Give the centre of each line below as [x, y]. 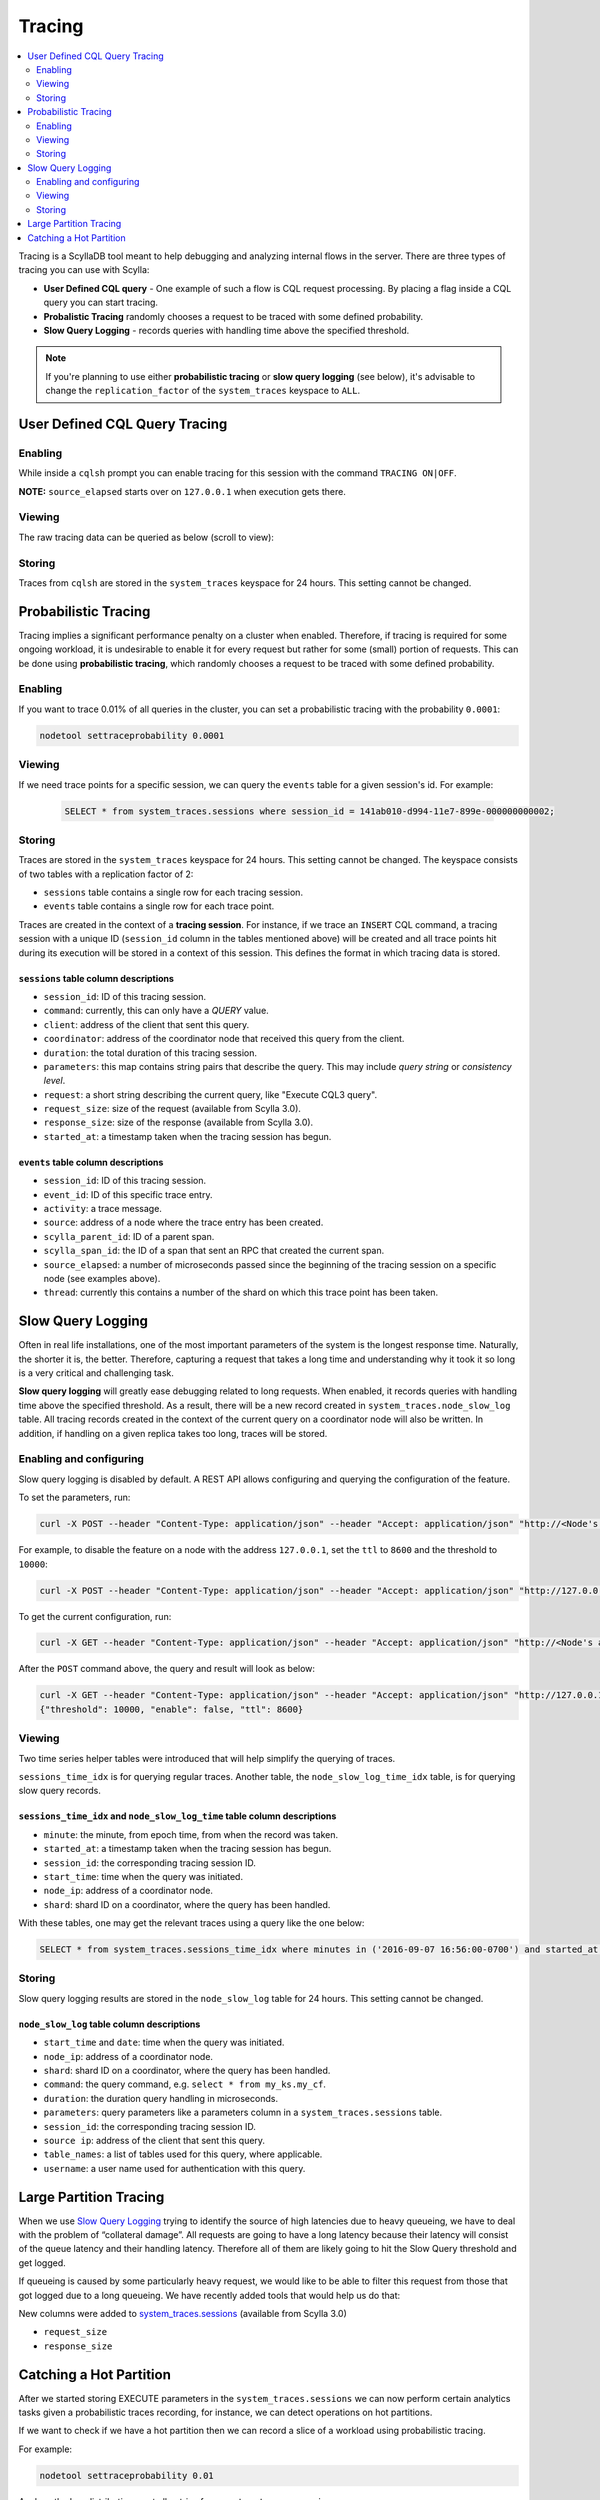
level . [54, 1081]
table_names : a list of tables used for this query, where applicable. [183, 2154]
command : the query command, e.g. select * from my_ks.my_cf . [185, 2084]
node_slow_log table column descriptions [109, 2024]
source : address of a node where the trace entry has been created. [183, 1222]
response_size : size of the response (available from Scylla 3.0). [178, 1122]
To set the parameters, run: [74, 1497]
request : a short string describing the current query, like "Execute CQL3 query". [210, 1094]
